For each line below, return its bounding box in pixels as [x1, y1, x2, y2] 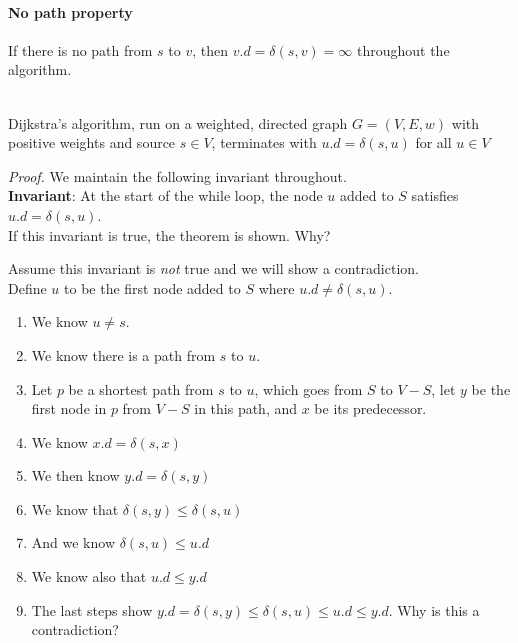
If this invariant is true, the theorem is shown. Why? [8, 224, 331, 245]
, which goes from [254, 378, 363, 399]
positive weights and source [8, 132, 176, 153]
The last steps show [31, 599, 153, 620]
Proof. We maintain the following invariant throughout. [8, 165, 347, 186]
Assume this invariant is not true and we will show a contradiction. [8, 258, 419, 279]
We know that [31, 498, 119, 519]
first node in [31, 398, 107, 419]
